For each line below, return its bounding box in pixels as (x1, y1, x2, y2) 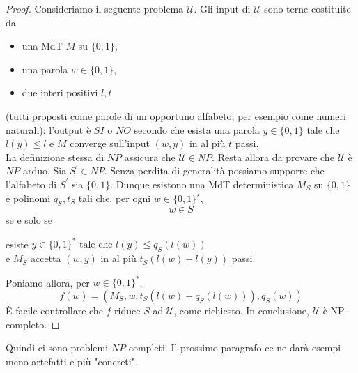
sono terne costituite (264, 1, 351, 15)
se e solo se (6, 213, 53, 227)
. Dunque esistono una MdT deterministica (110, 176, 294, 191)
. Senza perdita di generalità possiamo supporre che (104, 163, 325, 178)
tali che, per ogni (78, 190, 151, 205)
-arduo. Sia (20, 163, 67, 178)
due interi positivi (22, 85, 98, 100)
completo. (6, 317, 47, 331)
